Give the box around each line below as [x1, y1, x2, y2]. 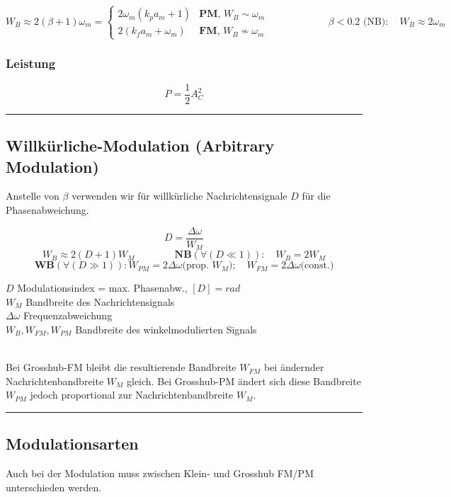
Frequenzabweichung [23, 308, 113, 323]
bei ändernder [263, 360, 324, 375]
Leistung [6, 55, 56, 72]
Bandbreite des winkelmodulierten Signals [75, 321, 257, 336]
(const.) [300, 261, 334, 271]
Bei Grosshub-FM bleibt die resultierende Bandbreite [6, 360, 236, 375]
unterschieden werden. [6, 479, 102, 494]
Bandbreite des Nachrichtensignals [25, 294, 175, 309]
